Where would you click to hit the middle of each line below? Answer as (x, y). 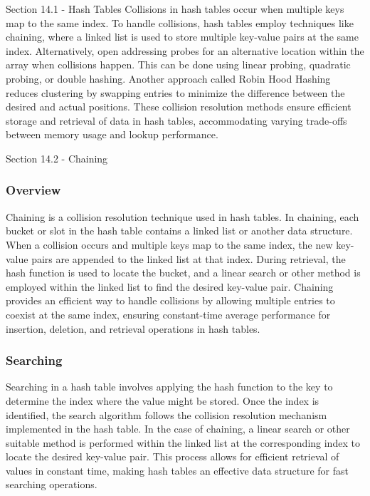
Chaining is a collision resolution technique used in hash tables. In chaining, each (183, 216)
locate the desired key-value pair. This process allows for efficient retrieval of (173, 456)
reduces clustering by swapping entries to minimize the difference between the (175, 92)
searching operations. (52, 484)
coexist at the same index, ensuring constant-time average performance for (168, 314)
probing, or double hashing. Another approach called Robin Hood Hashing (168, 78)
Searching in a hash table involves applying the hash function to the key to (169, 387)
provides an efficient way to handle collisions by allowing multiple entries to (170, 300)
